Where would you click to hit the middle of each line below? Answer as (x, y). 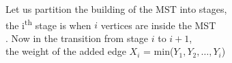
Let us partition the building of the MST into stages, (116, 9)
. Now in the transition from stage (77, 38)
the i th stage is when (48, 24)
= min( (159, 51)
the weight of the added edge (66, 51)
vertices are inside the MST (158, 25)
